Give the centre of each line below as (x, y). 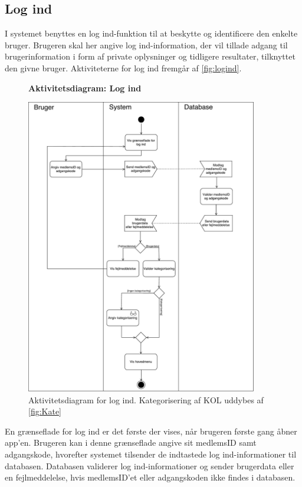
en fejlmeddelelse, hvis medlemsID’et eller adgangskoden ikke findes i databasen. (150, 477)
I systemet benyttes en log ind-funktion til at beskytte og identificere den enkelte (151, 33)
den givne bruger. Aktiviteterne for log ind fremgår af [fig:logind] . (123, 68)
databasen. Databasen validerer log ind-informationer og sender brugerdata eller (150, 465)
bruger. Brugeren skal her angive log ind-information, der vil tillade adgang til (146, 45)
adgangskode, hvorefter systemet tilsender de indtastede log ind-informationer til (151, 454)
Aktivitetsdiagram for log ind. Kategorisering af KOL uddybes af (146, 399)
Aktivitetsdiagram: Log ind (85, 88)
